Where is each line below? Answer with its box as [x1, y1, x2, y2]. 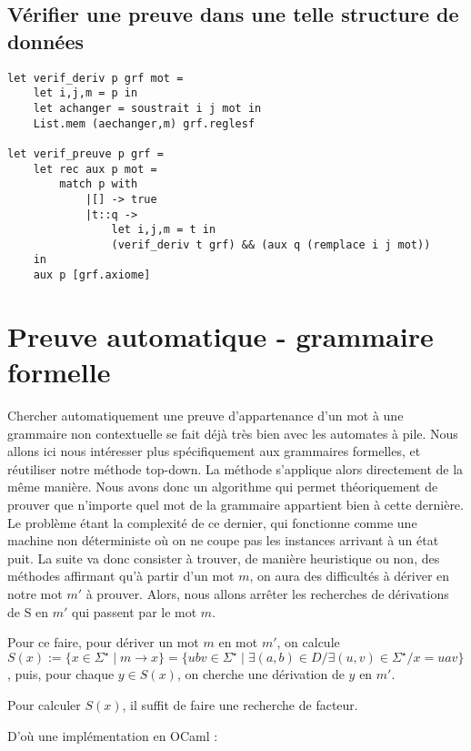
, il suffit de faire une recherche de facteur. [122, 695, 358, 714]
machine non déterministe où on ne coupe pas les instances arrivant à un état [7, 531, 439, 550]
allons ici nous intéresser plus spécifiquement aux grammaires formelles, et [7, 441, 421, 461]
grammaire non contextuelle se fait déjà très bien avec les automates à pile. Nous [7, 423, 458, 442]
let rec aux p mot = [33, 162, 157, 176]
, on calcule [276, 633, 340, 652]
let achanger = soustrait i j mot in [33, 101, 262, 115]
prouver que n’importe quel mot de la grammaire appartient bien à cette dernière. [7, 495, 464, 514]
